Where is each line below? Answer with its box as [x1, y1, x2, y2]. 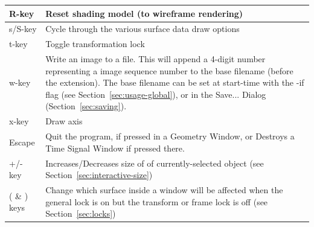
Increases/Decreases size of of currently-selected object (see [45, 156, 264, 169]
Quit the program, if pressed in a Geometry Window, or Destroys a [45, 130, 295, 142]
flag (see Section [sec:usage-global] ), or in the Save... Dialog [45, 88, 266, 100]
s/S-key [9, 22, 37, 35]
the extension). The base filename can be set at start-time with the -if [45, 76, 304, 89]
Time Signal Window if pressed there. [45, 141, 185, 154]
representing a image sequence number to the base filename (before [45, 64, 293, 77]
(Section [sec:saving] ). [45, 100, 127, 112]
